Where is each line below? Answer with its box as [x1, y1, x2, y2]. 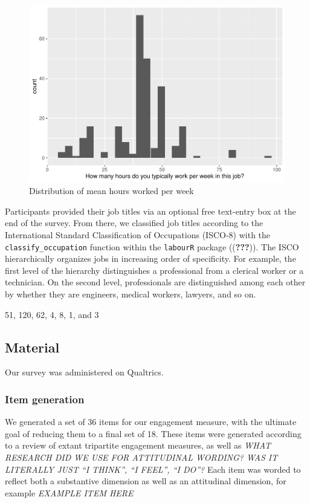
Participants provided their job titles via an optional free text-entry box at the [5, 204, 296, 217]
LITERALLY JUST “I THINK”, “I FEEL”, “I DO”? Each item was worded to [5, 462, 301, 475]
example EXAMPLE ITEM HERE [5, 486, 134, 499]
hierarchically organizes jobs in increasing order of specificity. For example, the [5, 252, 296, 265]
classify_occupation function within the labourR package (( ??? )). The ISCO [5, 240, 299, 253]
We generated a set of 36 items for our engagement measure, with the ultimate [5, 415, 297, 428]
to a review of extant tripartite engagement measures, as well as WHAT [5, 439, 271, 452]
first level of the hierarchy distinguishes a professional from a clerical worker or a [5, 264, 304, 276]
